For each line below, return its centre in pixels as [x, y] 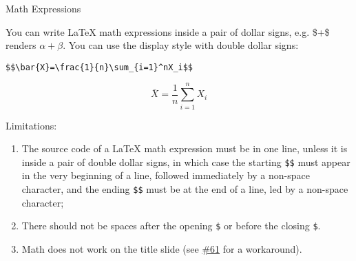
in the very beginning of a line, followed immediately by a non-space [166, 175]
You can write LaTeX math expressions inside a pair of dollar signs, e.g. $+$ [168, 31]
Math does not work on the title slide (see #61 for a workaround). [162, 248]
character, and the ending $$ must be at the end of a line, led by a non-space [185, 189]
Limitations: [31, 125]
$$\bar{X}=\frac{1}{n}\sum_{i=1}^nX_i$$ [100, 67]
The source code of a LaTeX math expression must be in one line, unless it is [185, 148]
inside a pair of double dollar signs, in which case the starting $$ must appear [186, 161]
